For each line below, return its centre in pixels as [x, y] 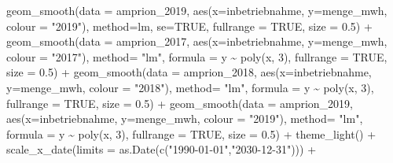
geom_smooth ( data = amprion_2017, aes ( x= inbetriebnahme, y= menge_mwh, [197, 41]
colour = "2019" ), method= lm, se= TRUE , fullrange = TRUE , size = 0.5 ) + [189, 26]
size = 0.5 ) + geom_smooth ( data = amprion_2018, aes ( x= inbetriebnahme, [189, 72]
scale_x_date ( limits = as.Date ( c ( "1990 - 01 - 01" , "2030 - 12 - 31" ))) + [162, 149]
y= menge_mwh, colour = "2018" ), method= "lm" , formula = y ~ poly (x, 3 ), [190, 87]
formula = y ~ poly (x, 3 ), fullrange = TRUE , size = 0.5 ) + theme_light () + [191, 133]
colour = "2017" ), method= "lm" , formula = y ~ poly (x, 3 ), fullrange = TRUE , [197, 56]
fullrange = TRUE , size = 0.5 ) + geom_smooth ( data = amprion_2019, [180, 103]
